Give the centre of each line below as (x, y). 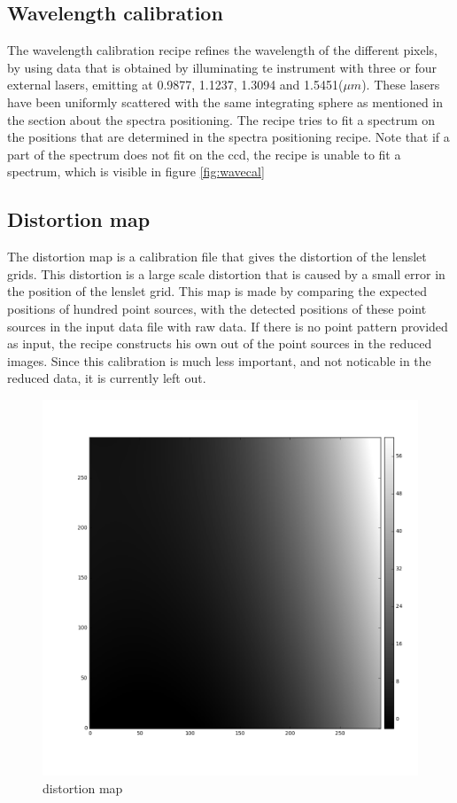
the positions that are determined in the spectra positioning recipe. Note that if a (228, 137)
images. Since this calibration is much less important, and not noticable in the (219, 360)
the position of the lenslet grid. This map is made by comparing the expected (217, 291)
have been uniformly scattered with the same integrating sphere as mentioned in (225, 101)
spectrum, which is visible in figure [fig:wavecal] (136, 172)
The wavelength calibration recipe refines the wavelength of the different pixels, (223, 50)
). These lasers (401, 85)
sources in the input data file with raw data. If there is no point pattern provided (228, 326)
